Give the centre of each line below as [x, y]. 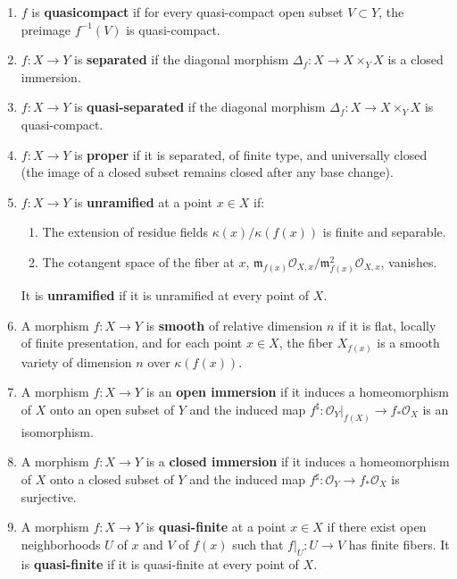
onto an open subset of [112, 409]
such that [258, 544]
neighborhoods [61, 544]
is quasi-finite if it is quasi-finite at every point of [160, 563]
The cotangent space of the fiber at [138, 261]
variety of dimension [76, 361]
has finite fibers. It [399, 544]
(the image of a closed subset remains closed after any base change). [207, 172]
